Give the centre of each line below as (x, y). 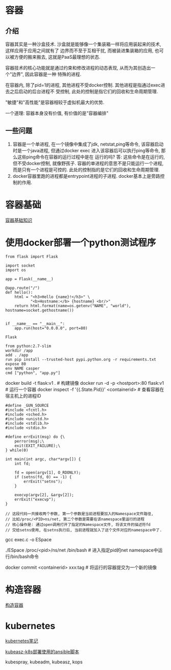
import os (16, 270)
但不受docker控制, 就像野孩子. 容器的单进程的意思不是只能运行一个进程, (88, 163)
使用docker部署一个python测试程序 (81, 242)
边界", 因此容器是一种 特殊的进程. (47, 74)
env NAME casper (22, 368)
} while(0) (17, 450)
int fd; (22, 464)
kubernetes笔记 (22, 641)
